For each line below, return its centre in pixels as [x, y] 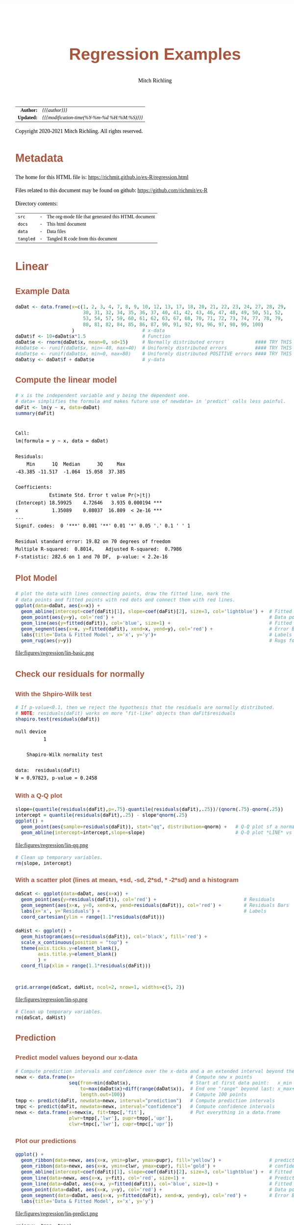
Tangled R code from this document [82, 239]
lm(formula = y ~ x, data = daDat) [62, 441]
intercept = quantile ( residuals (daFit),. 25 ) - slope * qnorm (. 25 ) [101, 815]
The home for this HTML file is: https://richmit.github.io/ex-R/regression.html [102, 177]
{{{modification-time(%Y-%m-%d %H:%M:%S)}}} [93, 117]
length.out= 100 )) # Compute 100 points [163, 1095]
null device [31, 732]
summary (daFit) [35, 413]
